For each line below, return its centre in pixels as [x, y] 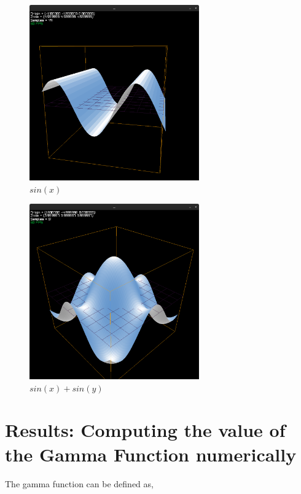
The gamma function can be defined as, [79, 483]
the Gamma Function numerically [151, 454]
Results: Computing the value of [145, 430]
